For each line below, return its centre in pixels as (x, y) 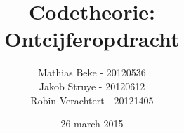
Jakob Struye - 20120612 (92, 86)
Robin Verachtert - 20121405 (92, 100)
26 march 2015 (92, 124)
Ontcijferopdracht (92, 39)
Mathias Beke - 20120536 (92, 72)
